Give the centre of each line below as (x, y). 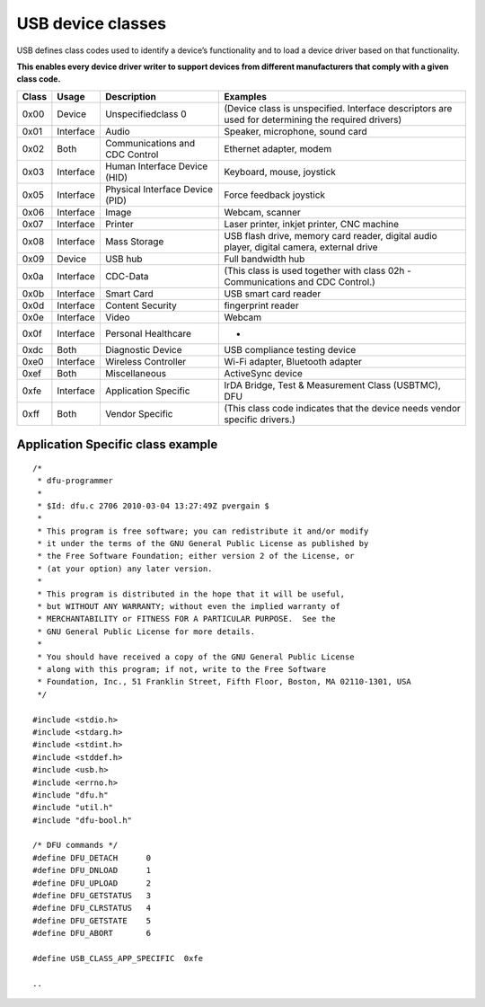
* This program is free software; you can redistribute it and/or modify (203, 531)
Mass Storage (134, 241)
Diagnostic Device (143, 349)
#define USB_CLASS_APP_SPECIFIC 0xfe (118, 958)
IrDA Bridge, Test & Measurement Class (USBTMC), (333, 384)
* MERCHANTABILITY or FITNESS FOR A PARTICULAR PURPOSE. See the (186, 619)
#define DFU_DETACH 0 (92, 857)
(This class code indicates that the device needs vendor (343, 408)
